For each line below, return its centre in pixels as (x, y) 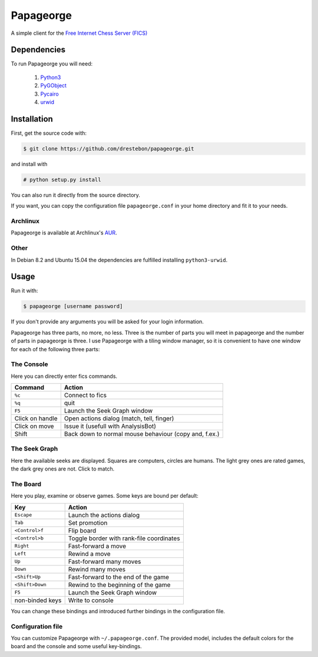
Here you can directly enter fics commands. (64, 376)
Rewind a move (90, 554)
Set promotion (88, 522)
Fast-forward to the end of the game (119, 577)
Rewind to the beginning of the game (119, 584)
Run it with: (24, 291)
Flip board (82, 530)
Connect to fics (85, 395)
